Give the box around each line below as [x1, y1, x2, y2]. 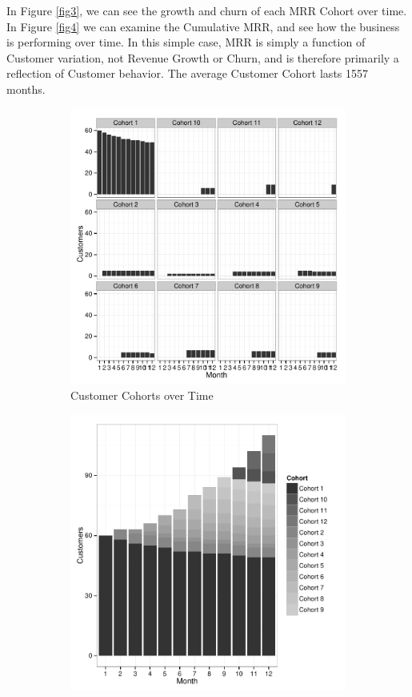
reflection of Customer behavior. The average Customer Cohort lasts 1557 [6, 65, 369, 82]
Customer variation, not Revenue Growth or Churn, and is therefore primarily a [6, 49, 399, 66]
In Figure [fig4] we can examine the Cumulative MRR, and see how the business [6, 18, 400, 34]
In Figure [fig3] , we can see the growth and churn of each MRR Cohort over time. [6, 2, 407, 18]
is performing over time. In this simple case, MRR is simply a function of [6, 34, 366, 50]
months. [6, 80, 46, 97]
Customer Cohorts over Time [70, 387, 214, 404]
